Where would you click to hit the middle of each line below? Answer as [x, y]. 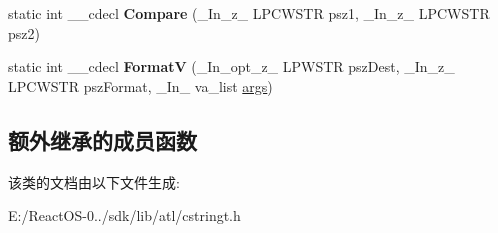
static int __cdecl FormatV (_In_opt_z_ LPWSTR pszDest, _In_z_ [231, 66]
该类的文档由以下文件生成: [94, 181]
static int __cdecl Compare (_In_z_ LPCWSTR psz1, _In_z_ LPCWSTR [249, 13]
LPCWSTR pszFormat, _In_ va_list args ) [140, 85]
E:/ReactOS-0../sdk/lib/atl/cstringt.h [124, 215]
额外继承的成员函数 [102, 139]
